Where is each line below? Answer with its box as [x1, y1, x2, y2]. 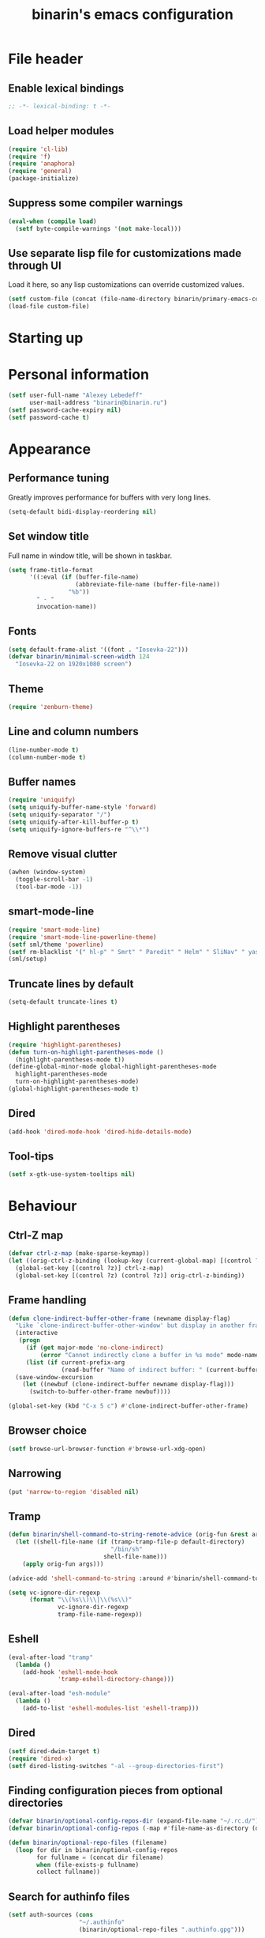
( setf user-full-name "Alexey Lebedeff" [8, 391, 144, 400]
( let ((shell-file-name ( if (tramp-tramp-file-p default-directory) [15, 1538, 245, 1546]
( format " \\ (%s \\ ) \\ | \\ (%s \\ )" [28, 1596, 132, 1604]
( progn [18, 1337, 41, 1344]
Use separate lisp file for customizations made [8, 247, 242, 260]
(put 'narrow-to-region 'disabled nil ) [8, 1487, 140, 1495]
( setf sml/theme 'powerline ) [8, 941, 104, 948]
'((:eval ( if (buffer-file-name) [28, 573, 140, 582]
